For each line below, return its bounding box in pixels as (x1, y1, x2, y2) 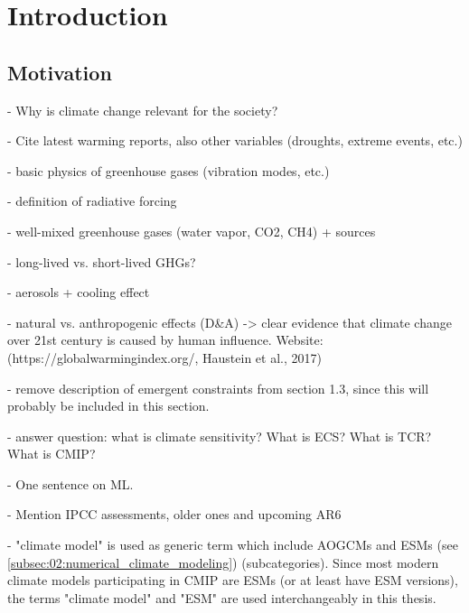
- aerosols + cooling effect (7, 283, 150, 302)
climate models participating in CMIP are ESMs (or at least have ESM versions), (7, 571, 458, 590)
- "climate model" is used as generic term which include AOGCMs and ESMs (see (7, 535, 458, 554)
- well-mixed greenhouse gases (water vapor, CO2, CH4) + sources (7, 221, 376, 240)
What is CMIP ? (7, 444, 96, 463)
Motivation (7, 58, 112, 86)
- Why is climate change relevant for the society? (7, 100, 278, 119)
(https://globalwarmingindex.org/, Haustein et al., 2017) (7, 348, 322, 367)
